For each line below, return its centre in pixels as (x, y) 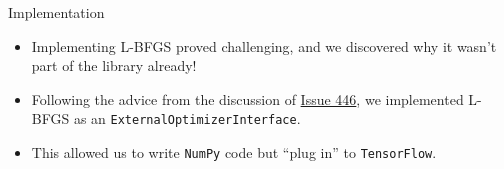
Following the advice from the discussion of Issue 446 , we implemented (247, 98)
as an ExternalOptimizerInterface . (187, 118)
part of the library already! (114, 65)
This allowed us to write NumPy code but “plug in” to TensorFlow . (234, 152)
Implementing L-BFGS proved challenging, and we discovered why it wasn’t (264, 45)
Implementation (56, 12)
